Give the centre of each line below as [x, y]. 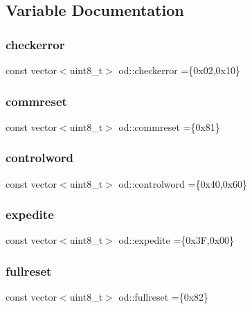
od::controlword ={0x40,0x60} [183, 183]
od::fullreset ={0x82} [164, 297]
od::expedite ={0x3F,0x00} [177, 240]
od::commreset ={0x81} [169, 126]
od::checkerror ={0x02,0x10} [179, 70]
